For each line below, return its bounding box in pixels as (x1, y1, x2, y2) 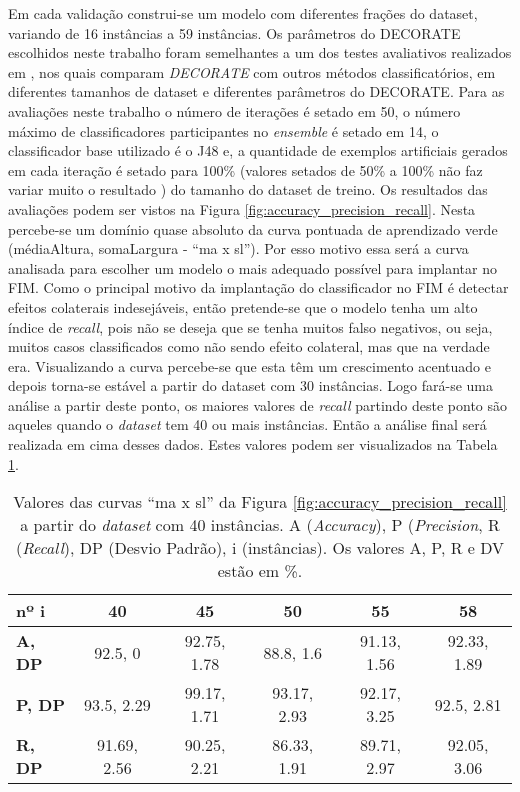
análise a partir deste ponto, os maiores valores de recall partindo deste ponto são (8, 394, 508, 415)
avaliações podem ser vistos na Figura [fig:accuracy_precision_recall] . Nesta (8, 198, 476, 219)
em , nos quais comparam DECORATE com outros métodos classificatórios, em (8, 61, 496, 82)
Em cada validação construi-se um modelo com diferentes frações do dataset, (8, 3, 478, 23)
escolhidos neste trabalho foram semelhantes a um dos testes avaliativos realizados (8, 42, 512, 63)
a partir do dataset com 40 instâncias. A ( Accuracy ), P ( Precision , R (20, 513, 500, 537)
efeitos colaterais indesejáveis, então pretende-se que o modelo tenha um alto (8, 296, 478, 317)
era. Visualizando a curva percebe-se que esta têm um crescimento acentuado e (8, 355, 491, 376)
